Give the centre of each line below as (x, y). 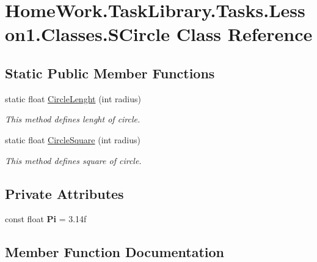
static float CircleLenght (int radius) (73, 98)
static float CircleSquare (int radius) (73, 139)
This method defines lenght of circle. (73, 119)
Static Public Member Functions (110, 73)
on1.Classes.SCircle (88, 34)
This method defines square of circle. (73, 160)
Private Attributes (64, 193)
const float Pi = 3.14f (46, 219)
